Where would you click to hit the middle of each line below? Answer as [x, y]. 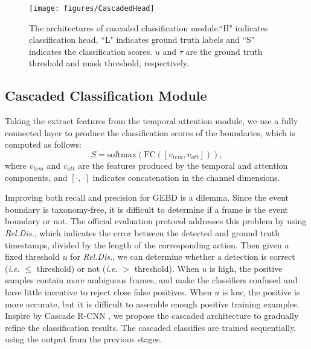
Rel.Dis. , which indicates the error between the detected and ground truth [142, 232]
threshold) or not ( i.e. [77, 268]
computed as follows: [43, 144]
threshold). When [167, 268]
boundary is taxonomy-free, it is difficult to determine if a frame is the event [146, 209]
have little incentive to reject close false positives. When [108, 291]
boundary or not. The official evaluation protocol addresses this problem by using [156, 221]
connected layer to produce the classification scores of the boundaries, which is [150, 132]
